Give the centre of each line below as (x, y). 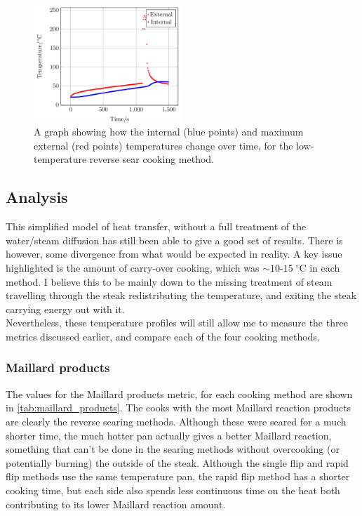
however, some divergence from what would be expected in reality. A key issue (174, 254)
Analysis (37, 197)
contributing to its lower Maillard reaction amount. (116, 504)
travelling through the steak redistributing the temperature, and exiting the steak (181, 295)
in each (325, 267)
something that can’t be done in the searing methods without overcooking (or (173, 449)
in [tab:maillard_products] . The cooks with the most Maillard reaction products (179, 408)
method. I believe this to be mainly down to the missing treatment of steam (169, 281)
